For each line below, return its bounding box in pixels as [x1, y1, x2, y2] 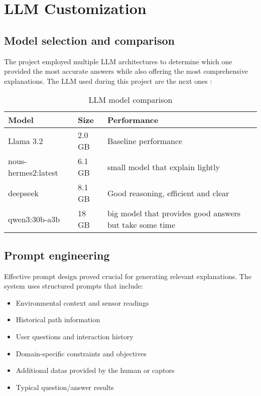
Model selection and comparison [4, 32, 175, 48]
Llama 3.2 [8, 135, 43, 147]
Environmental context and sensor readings [16, 297, 149, 308]
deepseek [8, 187, 39, 199]
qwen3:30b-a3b [8, 213, 60, 225]
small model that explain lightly [107, 161, 220, 173]
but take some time [107, 219, 176, 231]
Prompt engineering [4, 247, 110, 262]
